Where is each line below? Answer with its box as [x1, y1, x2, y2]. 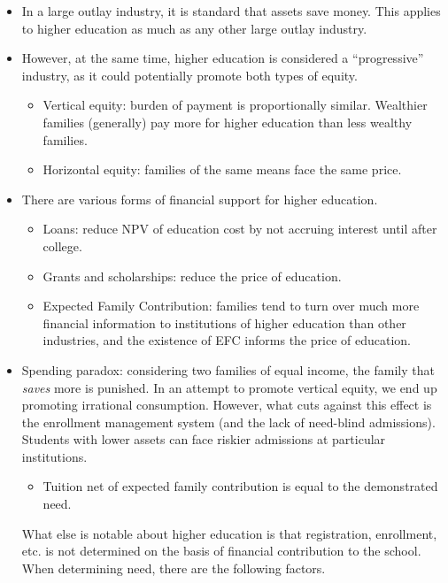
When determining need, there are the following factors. [21, 558, 326, 577]
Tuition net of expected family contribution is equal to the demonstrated [42, 477, 438, 495]
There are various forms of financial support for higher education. [21, 189, 378, 208]
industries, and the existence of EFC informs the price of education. [42, 331, 411, 349]
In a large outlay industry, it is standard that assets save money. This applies [21, 2, 441, 19]
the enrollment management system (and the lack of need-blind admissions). [21, 412, 436, 431]
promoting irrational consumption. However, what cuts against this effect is [21, 395, 432, 414]
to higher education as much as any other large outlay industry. [21, 19, 367, 37]
